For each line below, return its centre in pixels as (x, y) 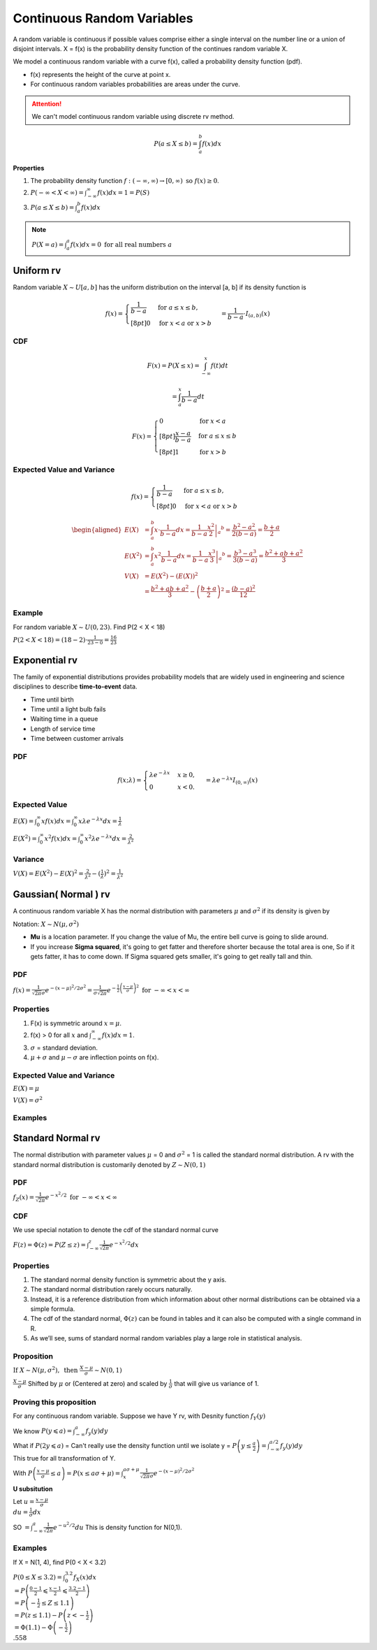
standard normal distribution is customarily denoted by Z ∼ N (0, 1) (109, 1164)
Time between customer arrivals (77, 739)
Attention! (47, 103)
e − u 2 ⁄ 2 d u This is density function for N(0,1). (118, 1526)
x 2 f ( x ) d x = (61, 838)
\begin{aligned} (97, 530)
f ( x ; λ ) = (130, 780)
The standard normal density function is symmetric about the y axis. (128, 1280)
